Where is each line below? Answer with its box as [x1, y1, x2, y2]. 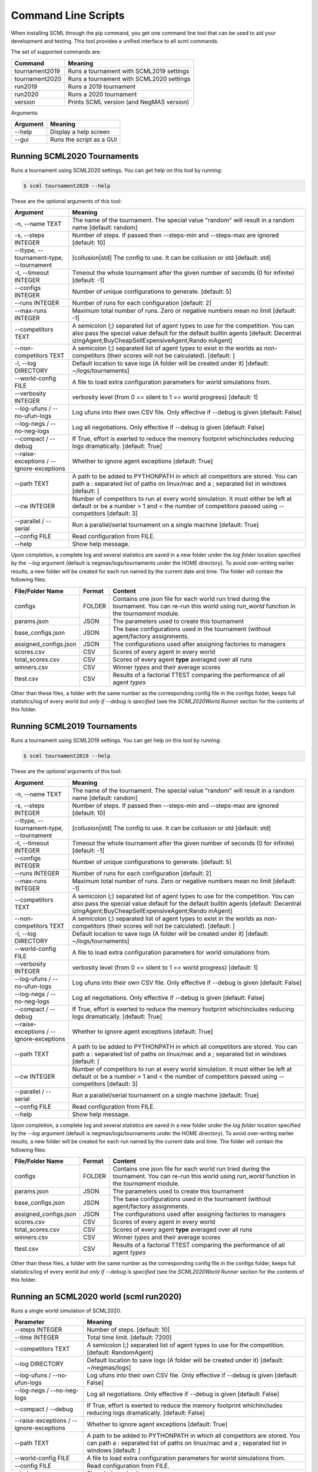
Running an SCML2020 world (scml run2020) [11, 1291, 182, 1301]
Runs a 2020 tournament [68, 90, 137, 98]
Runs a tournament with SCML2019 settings [68, 67, 190, 75]
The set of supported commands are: [11, 48, 101, 55]
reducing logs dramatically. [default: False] [86, 1409, 206, 1417]
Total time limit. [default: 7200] [86, 1334, 172, 1342]
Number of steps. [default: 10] [86, 1325, 170, 1334]
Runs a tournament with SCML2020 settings [68, 74, 191, 82]
